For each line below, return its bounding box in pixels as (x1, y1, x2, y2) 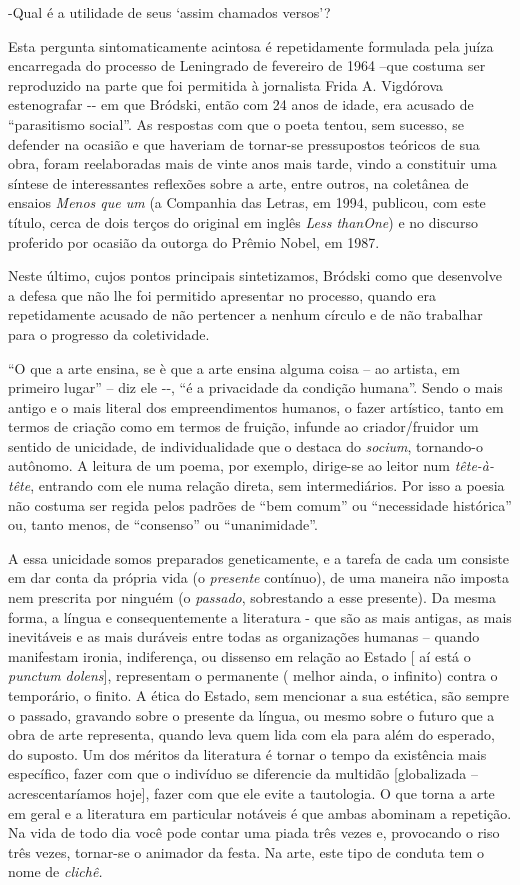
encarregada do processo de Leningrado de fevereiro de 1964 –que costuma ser (8, 55, 486, 76)
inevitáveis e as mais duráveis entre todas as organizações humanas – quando (8, 626, 480, 647)
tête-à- (454, 455, 495, 476)
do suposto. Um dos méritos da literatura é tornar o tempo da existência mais (8, 743, 487, 764)
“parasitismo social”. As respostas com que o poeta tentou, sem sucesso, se (8, 113, 464, 134)
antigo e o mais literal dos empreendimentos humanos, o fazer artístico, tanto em (8, 396, 504, 417)
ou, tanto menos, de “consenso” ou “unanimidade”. (8, 514, 318, 535)
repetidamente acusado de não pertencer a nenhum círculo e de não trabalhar (8, 304, 483, 325)
